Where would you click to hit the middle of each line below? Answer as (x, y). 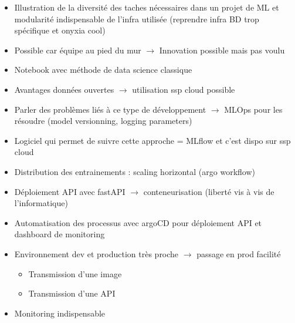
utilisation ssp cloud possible (184, 89)
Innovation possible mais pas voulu (222, 50)
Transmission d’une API (72, 293)
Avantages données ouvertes (64, 89)
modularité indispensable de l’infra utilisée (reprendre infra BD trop (137, 18)
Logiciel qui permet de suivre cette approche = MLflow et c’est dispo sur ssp (152, 140)
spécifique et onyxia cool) (60, 30)
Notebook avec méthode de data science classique (103, 70)
